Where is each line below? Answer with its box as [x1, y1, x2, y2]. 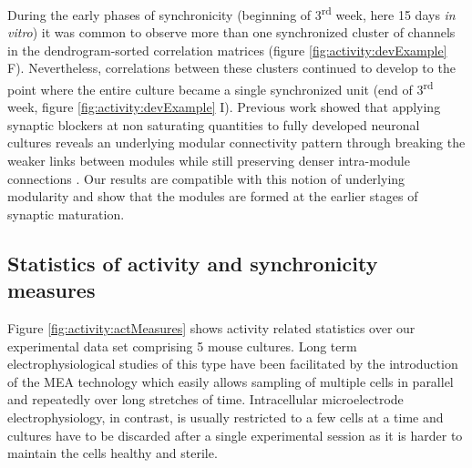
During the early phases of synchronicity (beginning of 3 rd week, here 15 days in [7, 3, 456, 24]
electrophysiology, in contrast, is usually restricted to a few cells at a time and [7, 408, 444, 426]
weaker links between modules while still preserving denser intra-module [7, 151, 410, 170]
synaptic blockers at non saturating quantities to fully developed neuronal [7, 115, 420, 134]
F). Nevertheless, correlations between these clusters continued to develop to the [7, 58, 456, 77]
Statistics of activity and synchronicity [7, 249, 378, 277]
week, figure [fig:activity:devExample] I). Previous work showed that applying [7, 97, 441, 117]
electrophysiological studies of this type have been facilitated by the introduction [7, 354, 458, 373]
